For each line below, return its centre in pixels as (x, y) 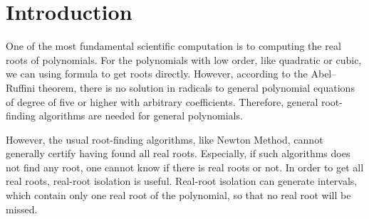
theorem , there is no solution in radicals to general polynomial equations (196, 87)
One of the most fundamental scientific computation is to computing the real (173, 46)
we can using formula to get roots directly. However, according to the (157, 74)
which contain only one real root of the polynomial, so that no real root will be (178, 195)
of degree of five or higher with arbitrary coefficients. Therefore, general (162, 101)
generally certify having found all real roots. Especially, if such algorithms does (178, 153)
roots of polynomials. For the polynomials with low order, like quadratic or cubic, (184, 59)
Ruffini (21, 87)
